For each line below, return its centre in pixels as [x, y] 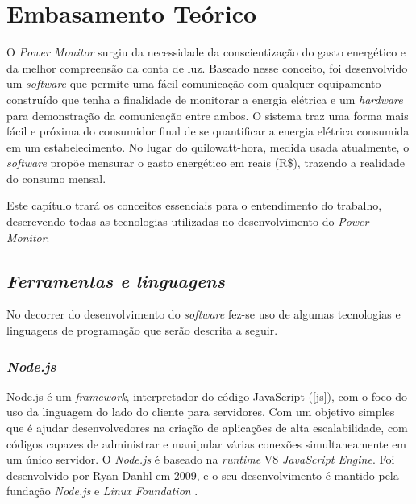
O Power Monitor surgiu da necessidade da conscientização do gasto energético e [206, 52]
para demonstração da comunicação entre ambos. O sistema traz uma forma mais [208, 115]
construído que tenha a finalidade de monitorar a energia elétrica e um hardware [205, 99]
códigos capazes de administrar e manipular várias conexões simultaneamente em [207, 443]
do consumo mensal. [56, 178]
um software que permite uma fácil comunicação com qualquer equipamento [194, 83]
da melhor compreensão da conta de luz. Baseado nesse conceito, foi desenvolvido [207, 67]
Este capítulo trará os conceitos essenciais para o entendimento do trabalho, [194, 205]
